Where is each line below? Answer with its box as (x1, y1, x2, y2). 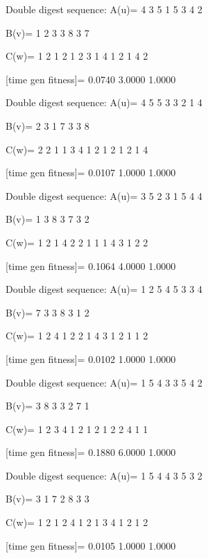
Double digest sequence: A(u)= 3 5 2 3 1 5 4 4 (6, 188, 202, 203)
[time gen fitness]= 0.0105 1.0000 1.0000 (6, 538, 176, 552)
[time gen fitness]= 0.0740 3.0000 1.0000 (6, 71, 176, 86)
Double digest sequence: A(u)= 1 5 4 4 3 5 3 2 (6, 468, 202, 482)
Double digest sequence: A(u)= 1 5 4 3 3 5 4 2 (6, 375, 202, 389)
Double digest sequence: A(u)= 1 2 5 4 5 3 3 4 (6, 282, 202, 296)
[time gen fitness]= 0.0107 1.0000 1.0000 (6, 165, 176, 180)
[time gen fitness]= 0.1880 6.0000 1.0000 (6, 445, 176, 459)
